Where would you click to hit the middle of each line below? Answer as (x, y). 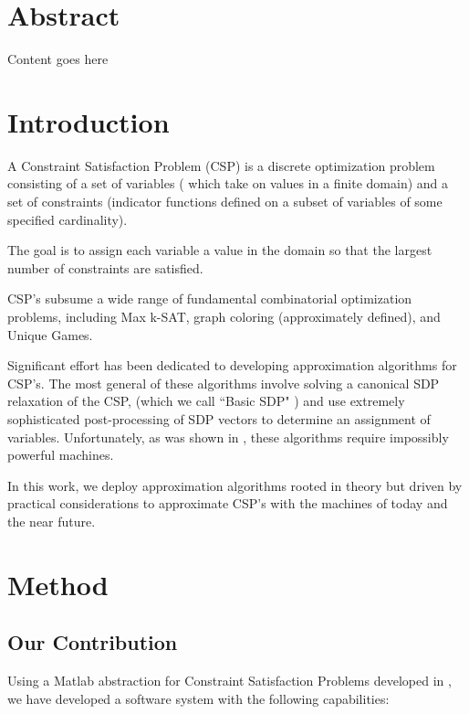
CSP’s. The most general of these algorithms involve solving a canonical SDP (224, 383)
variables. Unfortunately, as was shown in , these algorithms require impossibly (228, 437)
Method (58, 584)
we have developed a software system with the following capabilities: (198, 698)
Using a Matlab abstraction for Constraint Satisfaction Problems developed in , (229, 681)
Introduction (89, 121)
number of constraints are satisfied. (105, 267)
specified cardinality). (68, 219)
